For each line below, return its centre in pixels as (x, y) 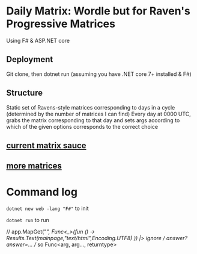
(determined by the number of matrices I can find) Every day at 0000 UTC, (98, 114)
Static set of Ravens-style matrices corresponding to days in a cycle (91, 107)
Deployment (30, 59)
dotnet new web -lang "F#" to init (47, 208)
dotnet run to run (28, 220)
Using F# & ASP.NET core (38, 40)
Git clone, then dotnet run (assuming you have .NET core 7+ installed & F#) (99, 74)
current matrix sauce (46, 145)
